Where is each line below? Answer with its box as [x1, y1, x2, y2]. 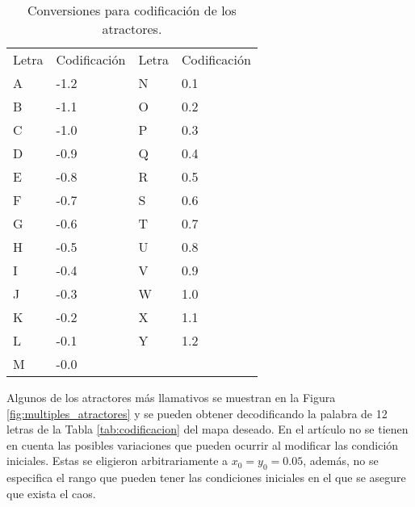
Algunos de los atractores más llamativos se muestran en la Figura [6, 389, 336, 405]
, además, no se [303, 452, 379, 469]
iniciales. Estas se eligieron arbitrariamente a [6, 452, 228, 469]
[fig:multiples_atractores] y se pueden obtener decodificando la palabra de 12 [6, 404, 388, 421]
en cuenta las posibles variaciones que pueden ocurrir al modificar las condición [6, 436, 399, 453]
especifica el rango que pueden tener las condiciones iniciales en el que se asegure [6, 469, 406, 486]
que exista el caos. [6, 484, 96, 501]
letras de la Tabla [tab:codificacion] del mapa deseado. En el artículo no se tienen [6, 421, 409, 438]
